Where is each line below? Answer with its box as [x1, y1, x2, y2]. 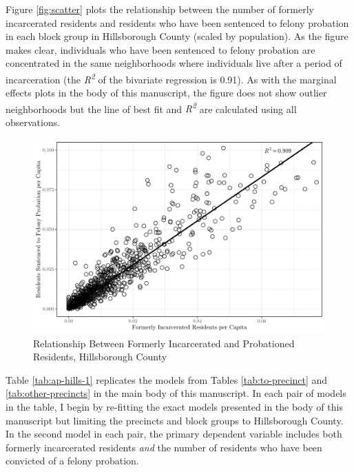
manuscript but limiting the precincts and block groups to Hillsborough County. [6, 413, 344, 427]
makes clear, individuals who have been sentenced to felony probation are [6, 42, 315, 57]
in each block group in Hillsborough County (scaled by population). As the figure [6, 29, 348, 43]
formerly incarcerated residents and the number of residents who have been [6, 440, 322, 454]
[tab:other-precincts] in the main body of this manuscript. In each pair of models [6, 386, 346, 400]
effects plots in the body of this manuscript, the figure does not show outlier [6, 85, 327, 100]
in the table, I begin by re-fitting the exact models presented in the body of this [6, 400, 343, 414]
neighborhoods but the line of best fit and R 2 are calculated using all [6, 99, 297, 116]
